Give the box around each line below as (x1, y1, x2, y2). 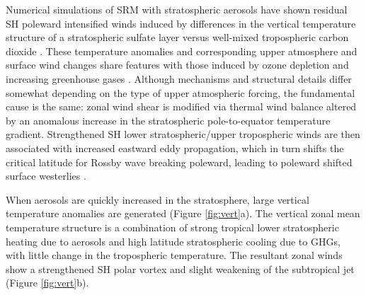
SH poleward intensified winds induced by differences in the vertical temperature (6, 16, 356, 30)
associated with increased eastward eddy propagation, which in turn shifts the (6, 140, 344, 155)
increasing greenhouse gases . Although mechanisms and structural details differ (6, 71, 352, 86)
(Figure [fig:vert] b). (6, 275, 89, 290)
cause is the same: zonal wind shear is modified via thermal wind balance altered (6, 99, 357, 114)
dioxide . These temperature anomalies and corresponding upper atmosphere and (6, 43, 358, 58)
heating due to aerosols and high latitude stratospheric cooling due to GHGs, (6, 233, 341, 248)
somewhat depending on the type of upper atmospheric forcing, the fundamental (6, 85, 355, 100)
